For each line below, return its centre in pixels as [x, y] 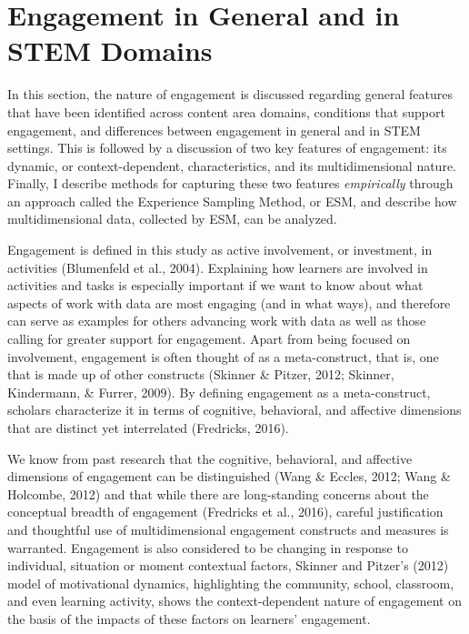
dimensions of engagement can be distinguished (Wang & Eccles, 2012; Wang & [229, 476]
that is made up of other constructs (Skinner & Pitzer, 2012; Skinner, [201, 374]
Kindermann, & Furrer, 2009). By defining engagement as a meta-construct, [219, 392]
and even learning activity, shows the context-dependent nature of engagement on [234, 601]
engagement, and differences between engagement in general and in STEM [214, 130]
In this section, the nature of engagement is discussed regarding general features [230, 94]
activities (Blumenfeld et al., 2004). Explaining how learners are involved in [218, 267]
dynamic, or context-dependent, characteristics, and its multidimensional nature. [232, 165]
